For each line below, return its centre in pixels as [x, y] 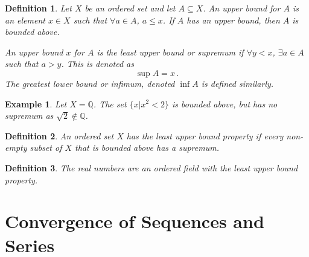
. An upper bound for [242, 8]
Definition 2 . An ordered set [59, 135]
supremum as [29, 116]
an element [25, 20]
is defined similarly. [237, 83]
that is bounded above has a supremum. [147, 148]
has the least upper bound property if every [205, 135]
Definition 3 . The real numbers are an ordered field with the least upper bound [151, 167]
